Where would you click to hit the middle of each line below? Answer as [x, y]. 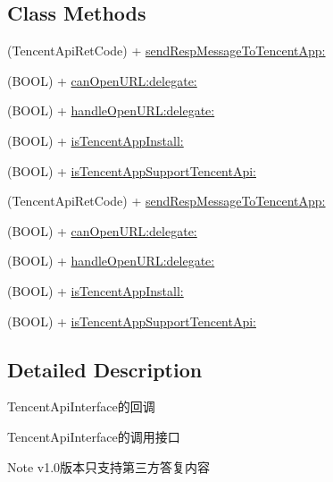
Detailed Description [105, 369]
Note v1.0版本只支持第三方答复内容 [109, 466]
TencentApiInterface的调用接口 [94, 436]
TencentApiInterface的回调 [81, 406]
